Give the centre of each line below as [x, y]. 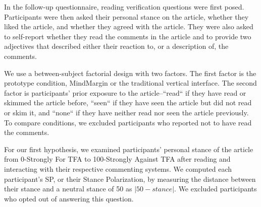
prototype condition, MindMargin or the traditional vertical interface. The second [130, 83]
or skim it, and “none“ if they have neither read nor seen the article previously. [126, 112]
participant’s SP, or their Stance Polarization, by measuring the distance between [130, 179]
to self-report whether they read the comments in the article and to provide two [128, 36]
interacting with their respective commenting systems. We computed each [118, 168]
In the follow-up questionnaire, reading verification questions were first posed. [124, 7]
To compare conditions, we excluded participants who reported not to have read [128, 122]
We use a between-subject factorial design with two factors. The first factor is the [130, 73]
